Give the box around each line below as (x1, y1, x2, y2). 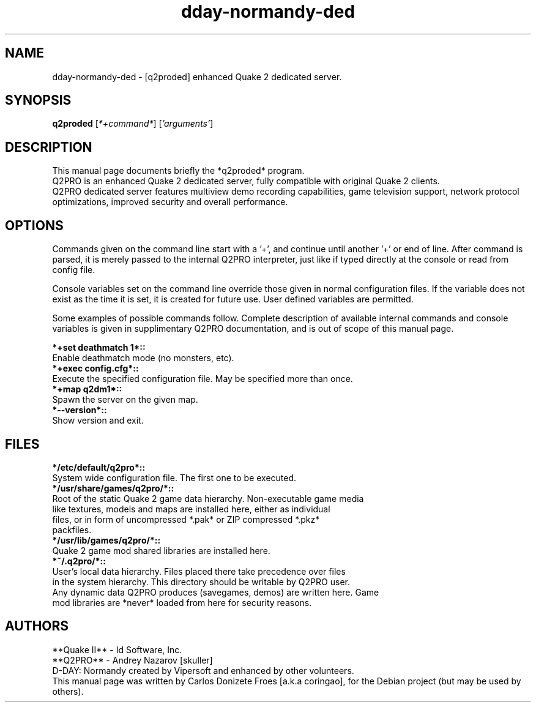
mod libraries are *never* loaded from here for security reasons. (52, 597, 312, 608)
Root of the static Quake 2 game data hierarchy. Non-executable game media (52, 493, 364, 504)
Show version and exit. (52, 415, 144, 426)
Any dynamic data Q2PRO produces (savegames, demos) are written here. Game (52, 586, 379, 597)
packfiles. (52, 524, 92, 535)
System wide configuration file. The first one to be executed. (52, 472, 297, 483)
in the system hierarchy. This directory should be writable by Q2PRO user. (52, 576, 350, 587)
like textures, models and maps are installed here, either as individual (52, 503, 330, 514)
